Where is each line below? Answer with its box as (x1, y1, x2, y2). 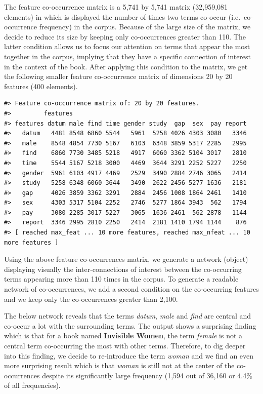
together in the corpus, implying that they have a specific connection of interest (4, 51, 251, 61)
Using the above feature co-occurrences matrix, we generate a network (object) (4, 254, 248, 264)
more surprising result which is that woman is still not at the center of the (4, 360, 235, 371)
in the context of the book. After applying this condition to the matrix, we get (4, 61, 248, 71)
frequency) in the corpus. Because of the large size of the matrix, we (39, 21, 251, 32)
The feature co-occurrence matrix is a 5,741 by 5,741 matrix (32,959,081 (4, 2, 228, 12)
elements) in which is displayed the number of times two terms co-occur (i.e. (4, 11, 241, 22)
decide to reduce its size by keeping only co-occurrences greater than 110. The (4, 31, 246, 42)
